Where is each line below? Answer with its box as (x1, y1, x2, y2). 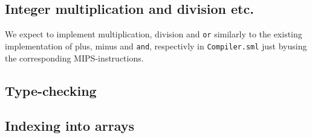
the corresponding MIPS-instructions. (5, 51, 144, 64)
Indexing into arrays (5, 116, 134, 135)
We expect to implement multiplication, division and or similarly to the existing (5, 28, 302, 40)
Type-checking (5, 81, 97, 99)
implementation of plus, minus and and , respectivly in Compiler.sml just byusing (5, 39, 307, 52)
